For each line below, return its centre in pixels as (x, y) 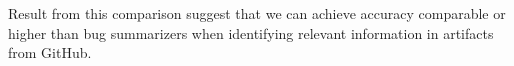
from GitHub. (50, 52)
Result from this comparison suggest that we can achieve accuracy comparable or (257, 13)
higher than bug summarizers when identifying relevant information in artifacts (251, 32)
